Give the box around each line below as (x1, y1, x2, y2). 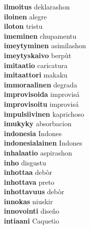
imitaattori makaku (4, 70, 67, 80)
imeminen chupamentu (4, 30, 77, 41)
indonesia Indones (4, 128, 62, 138)
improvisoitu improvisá (4, 98, 79, 109)
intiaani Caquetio (4, 216, 60, 226)
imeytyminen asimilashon (4, 40, 86, 51)
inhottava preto (4, 176, 55, 187)
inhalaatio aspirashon (4, 147, 72, 157)
